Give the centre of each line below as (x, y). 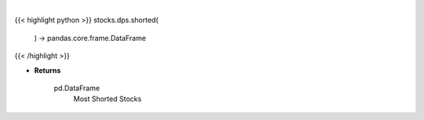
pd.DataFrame (77, 88)
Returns (48, 70)
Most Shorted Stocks (108, 99)
